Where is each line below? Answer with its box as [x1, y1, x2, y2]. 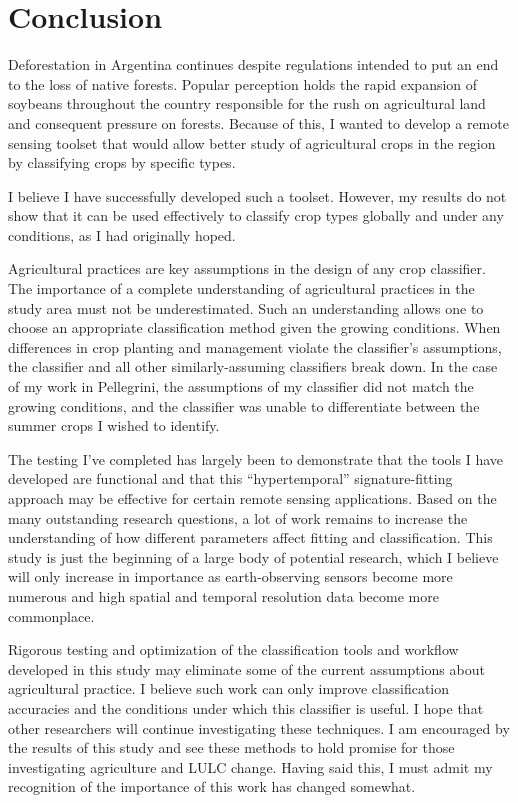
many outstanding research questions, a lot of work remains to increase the [8, 507, 468, 528]
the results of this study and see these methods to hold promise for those [8, 737, 455, 758]
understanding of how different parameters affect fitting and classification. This [8, 527, 493, 548]
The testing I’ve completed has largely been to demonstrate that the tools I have [8, 448, 503, 469]
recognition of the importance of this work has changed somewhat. [8, 776, 416, 797]
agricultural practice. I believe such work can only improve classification [8, 678, 450, 699]
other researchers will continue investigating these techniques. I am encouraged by [8, 717, 510, 738]
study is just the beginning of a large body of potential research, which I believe [8, 546, 499, 567]
